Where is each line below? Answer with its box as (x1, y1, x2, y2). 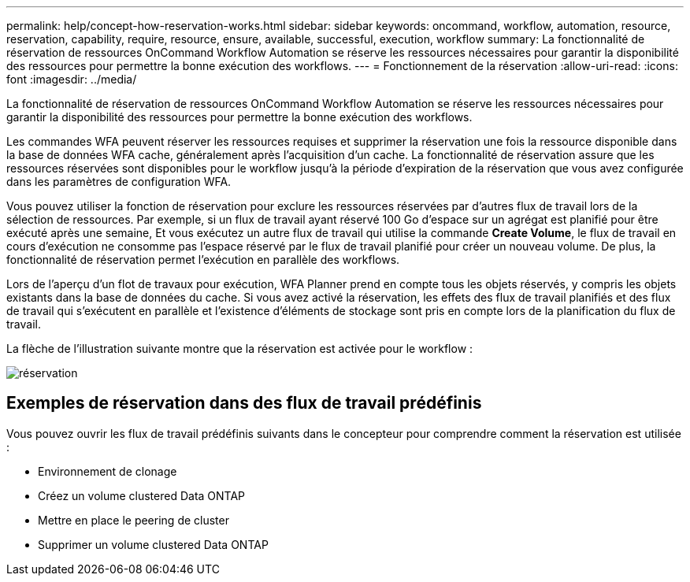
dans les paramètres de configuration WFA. (6, 175, 232, 188)
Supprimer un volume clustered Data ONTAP (38, 537, 269, 551)
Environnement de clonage (38, 464, 177, 478)
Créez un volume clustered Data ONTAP (38, 488, 246, 502)
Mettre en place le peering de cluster (38, 513, 229, 527)
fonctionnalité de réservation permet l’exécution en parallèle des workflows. (6, 253, 400, 266)
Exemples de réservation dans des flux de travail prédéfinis (6, 393, 482, 413)
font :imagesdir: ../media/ (6, 72, 137, 86)
